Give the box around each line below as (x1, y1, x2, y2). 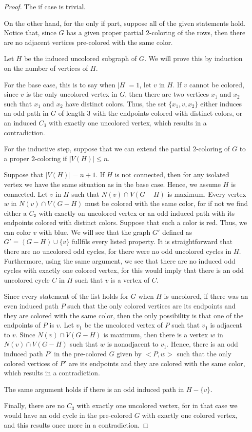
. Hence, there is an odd (167, 339, 238, 349)
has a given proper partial (66, 27, 144, 38)
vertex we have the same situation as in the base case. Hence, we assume (4, 179, 221, 189)
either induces (200, 98, 242, 108)
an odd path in (4, 108, 49, 118)
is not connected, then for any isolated (115, 169, 230, 180)
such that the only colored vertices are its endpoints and (67, 301, 236, 311)
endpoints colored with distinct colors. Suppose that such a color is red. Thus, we (4, 217, 247, 227)
